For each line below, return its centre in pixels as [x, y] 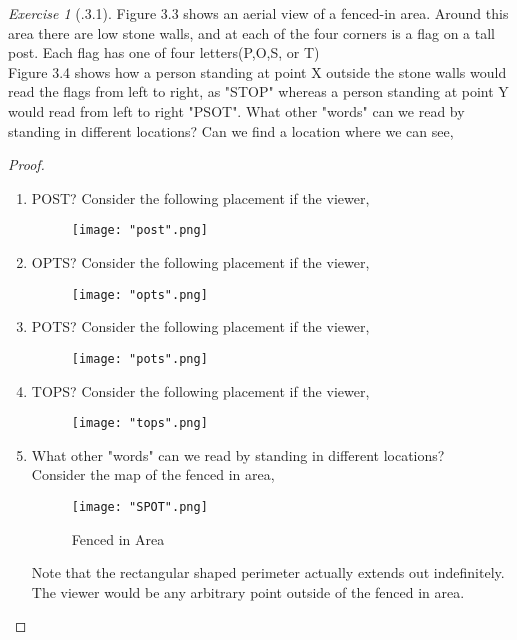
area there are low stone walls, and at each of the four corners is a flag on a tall [251, 32]
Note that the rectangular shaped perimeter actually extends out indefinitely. [268, 572]
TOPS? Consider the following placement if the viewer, [200, 390]
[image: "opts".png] [139, 294]
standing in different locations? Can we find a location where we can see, [231, 130]
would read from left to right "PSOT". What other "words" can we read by [236, 110]
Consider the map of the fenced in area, [153, 474]
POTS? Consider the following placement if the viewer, [200, 326]
